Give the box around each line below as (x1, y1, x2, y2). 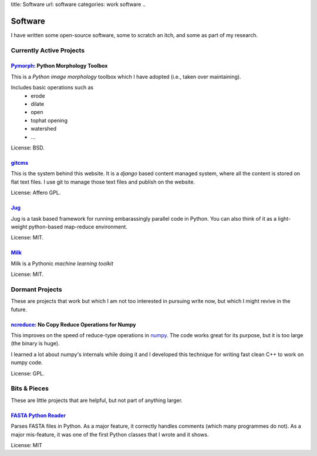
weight (11, 223, 28, 230)
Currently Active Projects (11, 46, 85, 54)
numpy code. (11, 359, 43, 366)
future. (11, 306, 28, 313)
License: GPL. (11, 370, 45, 377)
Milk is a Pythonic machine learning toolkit (11, 259, 114, 267)
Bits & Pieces (11, 384, 49, 392)
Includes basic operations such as (11, 84, 94, 91)
